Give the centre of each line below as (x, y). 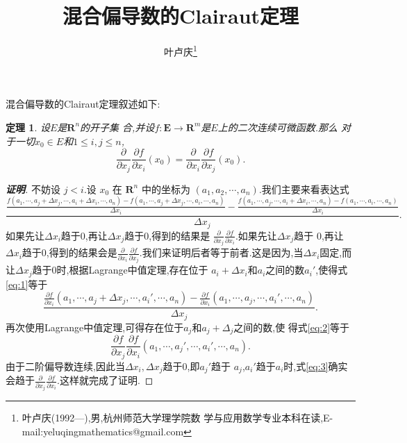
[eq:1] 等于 (27, 284)
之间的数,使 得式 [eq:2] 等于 (292, 327)
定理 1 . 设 (28, 127)
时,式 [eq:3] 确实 (316, 366)
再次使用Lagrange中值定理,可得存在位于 (95, 327)
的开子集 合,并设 (117, 127)
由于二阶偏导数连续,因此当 (65, 366)
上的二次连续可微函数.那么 (277, 127)
